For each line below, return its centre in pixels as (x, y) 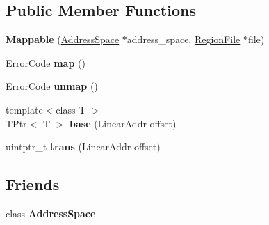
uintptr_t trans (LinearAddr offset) (83, 147)
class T (71, 109)
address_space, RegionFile (184, 39)
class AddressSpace (51, 213)
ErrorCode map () (46, 62)
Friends (33, 184)
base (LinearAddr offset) (123, 123)
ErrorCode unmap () (52, 86)
